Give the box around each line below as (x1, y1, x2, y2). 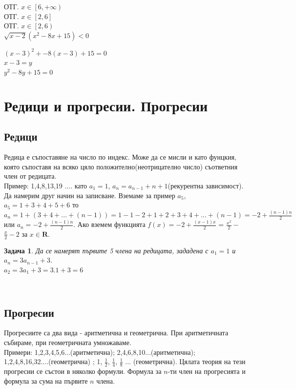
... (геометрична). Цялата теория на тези (125, 356, 246, 367)
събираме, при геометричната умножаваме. (4, 337, 131, 347)
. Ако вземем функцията (73, 219, 146, 229)
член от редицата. (4, 171, 57, 181)
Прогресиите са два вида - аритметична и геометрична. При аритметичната (4, 328, 229, 338)
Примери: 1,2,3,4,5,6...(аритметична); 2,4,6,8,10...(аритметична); (4, 347, 195, 357)
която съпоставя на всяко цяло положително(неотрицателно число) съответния (4, 161, 238, 171)
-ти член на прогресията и (168, 366, 246, 376)
